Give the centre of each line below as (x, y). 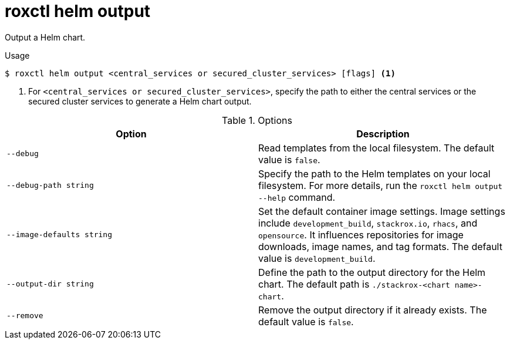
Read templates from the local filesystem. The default (376, 148)
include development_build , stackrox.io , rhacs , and (368, 223)
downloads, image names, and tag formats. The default (380, 246)
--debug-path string (50, 186)
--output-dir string (50, 284)
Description (383, 134)
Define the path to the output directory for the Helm (372, 272)
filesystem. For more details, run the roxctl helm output (381, 185)
